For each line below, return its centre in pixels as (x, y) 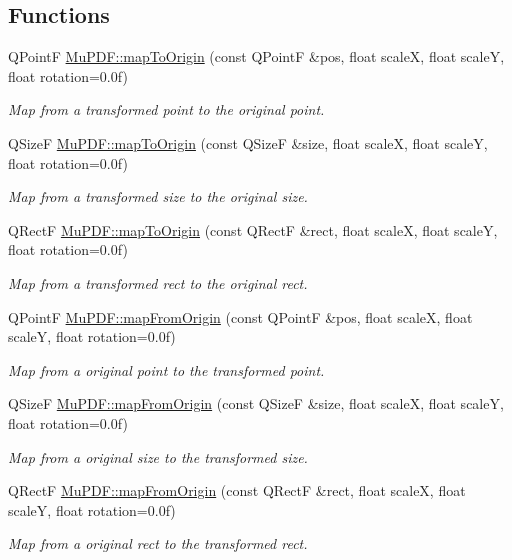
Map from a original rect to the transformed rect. (158, 543)
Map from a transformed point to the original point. (166, 109)
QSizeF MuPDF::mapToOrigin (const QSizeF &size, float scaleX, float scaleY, (248, 142)
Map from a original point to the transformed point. (166, 369)
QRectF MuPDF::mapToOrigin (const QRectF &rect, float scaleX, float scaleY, (253, 229)
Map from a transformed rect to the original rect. (158, 282)
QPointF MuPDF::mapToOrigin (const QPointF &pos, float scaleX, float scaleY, (256, 56)
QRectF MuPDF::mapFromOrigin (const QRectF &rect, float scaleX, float (237, 490)
